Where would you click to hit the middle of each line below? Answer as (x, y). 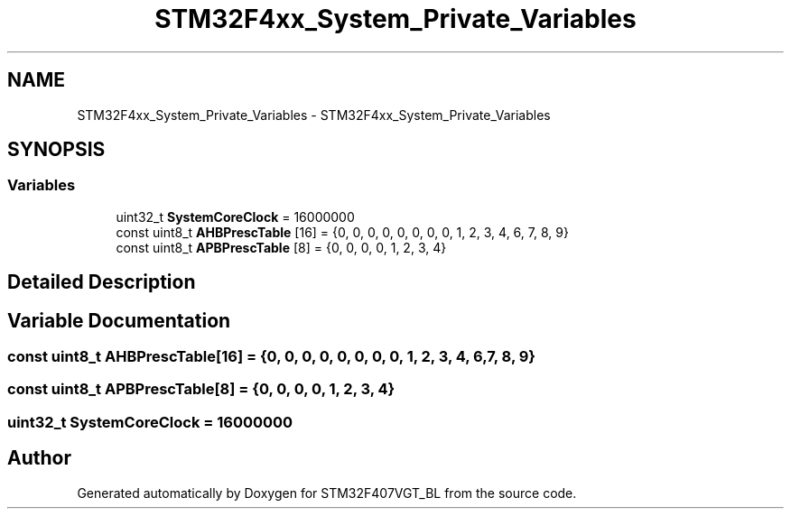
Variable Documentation (119, 320)
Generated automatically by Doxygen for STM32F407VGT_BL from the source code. (327, 493)
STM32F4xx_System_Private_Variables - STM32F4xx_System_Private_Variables (314, 115)
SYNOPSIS (56, 150)
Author (39, 458)
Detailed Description (102, 282)
